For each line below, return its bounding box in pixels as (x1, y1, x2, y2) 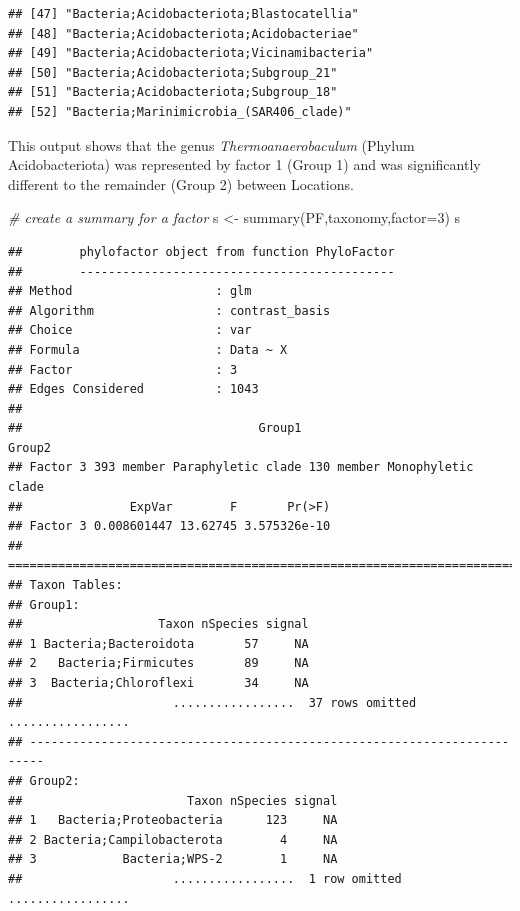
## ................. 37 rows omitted (8, 695, 417, 710)
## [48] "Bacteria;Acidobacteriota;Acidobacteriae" (8, 26, 359, 41)
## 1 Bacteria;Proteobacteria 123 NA (8, 813, 338, 828)
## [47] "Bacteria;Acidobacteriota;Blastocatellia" (8, 7, 359, 21)
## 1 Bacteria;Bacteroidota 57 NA (8, 636, 309, 651)
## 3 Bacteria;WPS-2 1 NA (8, 852, 338, 867)
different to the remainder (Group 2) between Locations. (8, 173, 354, 194)
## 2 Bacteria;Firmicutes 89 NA (8, 656, 309, 671)
